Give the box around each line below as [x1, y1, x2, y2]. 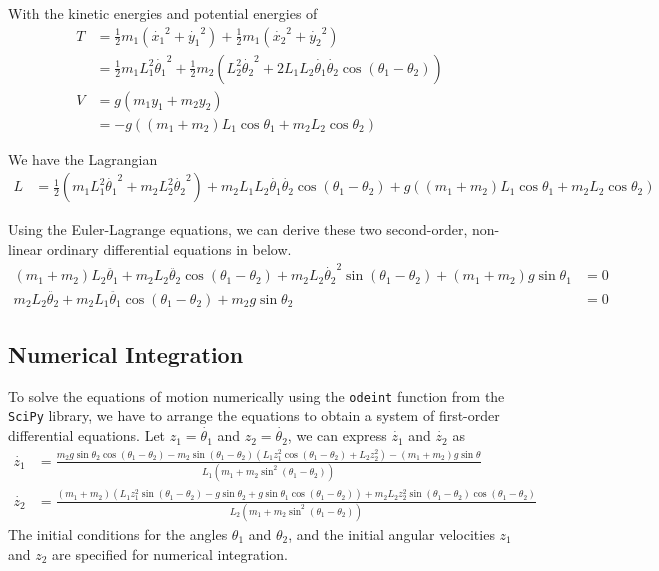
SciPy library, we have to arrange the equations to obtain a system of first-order [8, 405, 500, 426]
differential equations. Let [8, 425, 166, 446]
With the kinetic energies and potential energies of [8, 3, 318, 23]
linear [8, 238, 43, 259]
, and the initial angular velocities [288, 523, 495, 544]
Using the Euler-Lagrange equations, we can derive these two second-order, [8, 219, 468, 240]
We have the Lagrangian [8, 148, 158, 169]
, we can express [287, 425, 387, 446]
